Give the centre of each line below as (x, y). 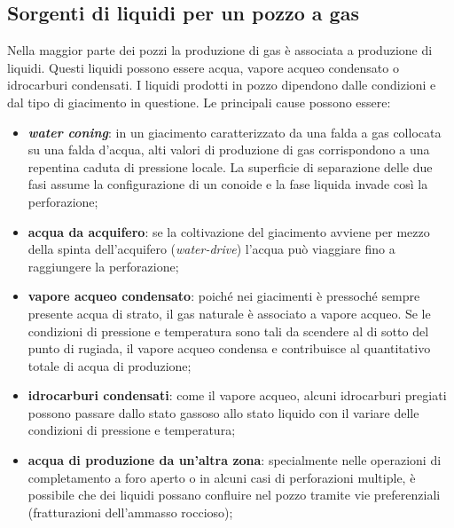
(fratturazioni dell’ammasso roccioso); (130, 512)
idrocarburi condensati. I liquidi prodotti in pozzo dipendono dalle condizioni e (222, 85)
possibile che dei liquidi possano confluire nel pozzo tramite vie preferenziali (234, 495)
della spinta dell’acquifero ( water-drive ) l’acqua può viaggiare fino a (211, 249)
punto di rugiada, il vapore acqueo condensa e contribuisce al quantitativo (229, 348)
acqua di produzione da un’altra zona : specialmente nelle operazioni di (235, 460)
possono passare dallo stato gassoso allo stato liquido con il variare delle (223, 412)
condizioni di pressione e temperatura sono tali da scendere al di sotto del (228, 331)
